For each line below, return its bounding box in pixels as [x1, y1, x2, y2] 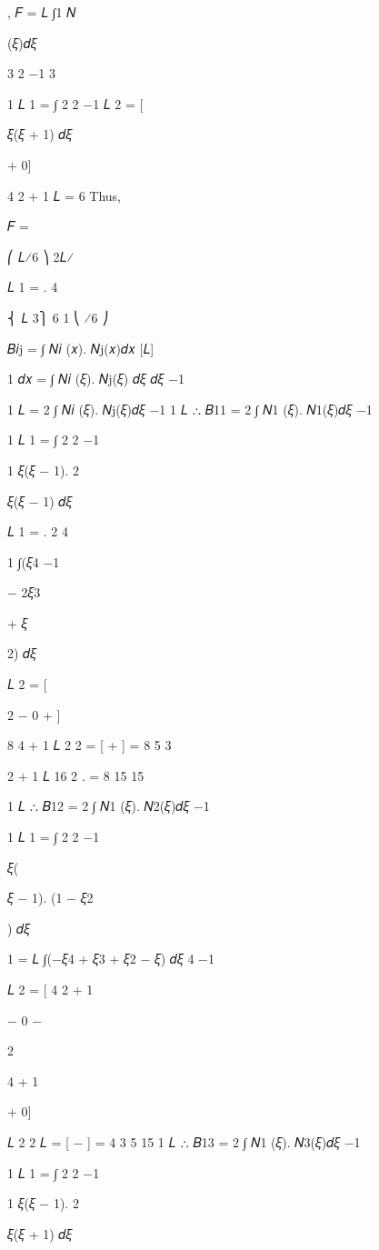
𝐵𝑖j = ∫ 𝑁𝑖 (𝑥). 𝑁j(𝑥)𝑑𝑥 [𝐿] [7, 338, 155, 357]
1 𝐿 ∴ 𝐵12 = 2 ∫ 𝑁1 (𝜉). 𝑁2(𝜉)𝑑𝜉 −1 [7, 796, 210, 815]
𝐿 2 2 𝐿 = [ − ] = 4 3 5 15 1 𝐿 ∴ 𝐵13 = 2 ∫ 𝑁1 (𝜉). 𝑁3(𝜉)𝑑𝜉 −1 [7, 1132, 361, 1151]
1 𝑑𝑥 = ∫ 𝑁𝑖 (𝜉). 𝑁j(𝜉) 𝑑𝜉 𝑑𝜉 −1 [7, 369, 185, 388]
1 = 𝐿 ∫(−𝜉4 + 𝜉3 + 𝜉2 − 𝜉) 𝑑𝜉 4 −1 [7, 949, 214, 968]
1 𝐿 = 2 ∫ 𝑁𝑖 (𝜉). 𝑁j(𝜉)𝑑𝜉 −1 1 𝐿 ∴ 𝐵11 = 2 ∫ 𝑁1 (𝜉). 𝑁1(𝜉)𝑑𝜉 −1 [7, 399, 373, 418]
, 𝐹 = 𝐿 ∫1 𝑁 [7, 3, 76, 21]
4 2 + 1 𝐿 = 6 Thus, [7, 185, 121, 205]
